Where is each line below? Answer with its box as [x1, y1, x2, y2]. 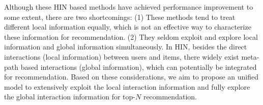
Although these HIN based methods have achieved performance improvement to [4, 2, 253, 12]
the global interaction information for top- [4, 91, 135, 102]
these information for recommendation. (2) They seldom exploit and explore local [4, 31, 258, 42]
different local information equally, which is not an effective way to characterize [4, 21, 251, 32]
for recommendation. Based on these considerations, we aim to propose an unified [4, 71, 259, 82]
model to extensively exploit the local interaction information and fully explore [4, 81, 250, 92]
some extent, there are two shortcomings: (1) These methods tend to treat [4, 11, 236, 22]
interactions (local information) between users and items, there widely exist [4, 51, 239, 62]
